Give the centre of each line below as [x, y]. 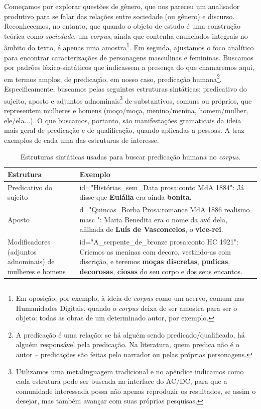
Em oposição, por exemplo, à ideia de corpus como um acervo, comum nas [130, 298]
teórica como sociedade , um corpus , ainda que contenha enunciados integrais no [126, 35]
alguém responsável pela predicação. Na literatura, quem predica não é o [127, 344]
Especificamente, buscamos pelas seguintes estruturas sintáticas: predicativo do [125, 89]
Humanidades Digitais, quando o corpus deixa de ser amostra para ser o [126, 308]
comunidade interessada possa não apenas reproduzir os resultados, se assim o [136, 391]
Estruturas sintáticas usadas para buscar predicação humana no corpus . [130, 157]
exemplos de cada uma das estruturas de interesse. [82, 140]
